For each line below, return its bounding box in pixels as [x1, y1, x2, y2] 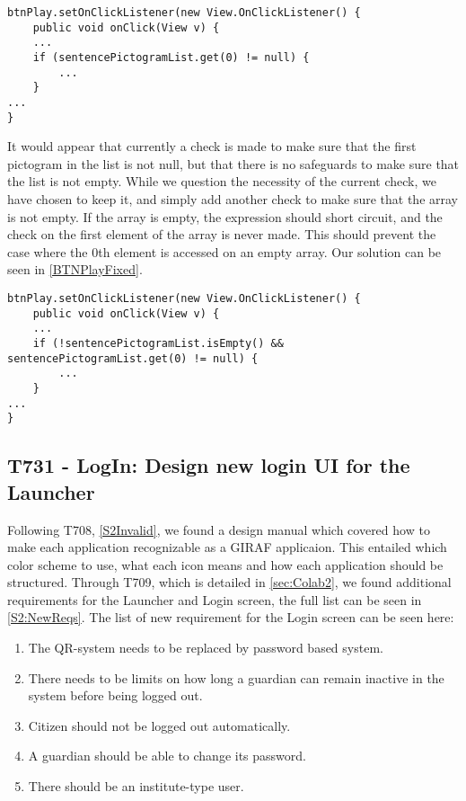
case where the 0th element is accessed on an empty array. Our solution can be [7, 242, 442, 261]
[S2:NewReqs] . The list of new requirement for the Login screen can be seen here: [7, 608, 454, 627]
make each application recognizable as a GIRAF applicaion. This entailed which [7, 538, 447, 556]
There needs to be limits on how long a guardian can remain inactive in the [28, 668, 444, 687]
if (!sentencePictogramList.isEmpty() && [32, 336, 284, 350]
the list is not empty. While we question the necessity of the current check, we [7, 172, 436, 191]
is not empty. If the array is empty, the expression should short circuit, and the [7, 207, 443, 226]
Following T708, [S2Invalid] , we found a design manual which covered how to [7, 520, 430, 538]
